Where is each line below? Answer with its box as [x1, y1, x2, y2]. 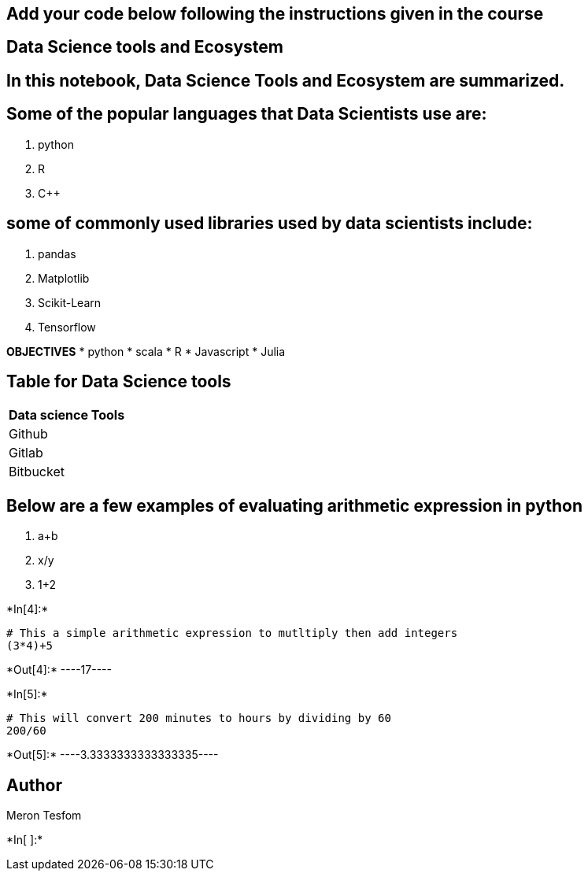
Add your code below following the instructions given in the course [6, 4, 544, 24]
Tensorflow [38, 320, 96, 334]
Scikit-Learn [38, 295, 102, 309]
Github [9, 426, 48, 442]
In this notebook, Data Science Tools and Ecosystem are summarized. [6, 70, 565, 91]
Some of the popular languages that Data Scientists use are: [6, 104, 487, 124]
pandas [38, 246, 76, 261]
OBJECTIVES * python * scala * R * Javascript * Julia [6, 344, 286, 358]
